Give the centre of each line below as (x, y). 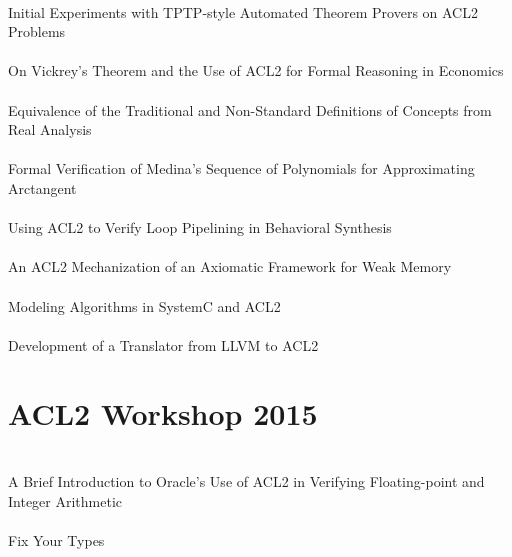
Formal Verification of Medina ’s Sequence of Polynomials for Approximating (241, 168)
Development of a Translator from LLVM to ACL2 (163, 344)
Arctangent (42, 187)
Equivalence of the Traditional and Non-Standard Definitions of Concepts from (250, 109)
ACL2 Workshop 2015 (163, 413)
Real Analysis (50, 129)
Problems (37, 31)
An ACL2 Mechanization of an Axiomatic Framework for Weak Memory (230, 266)
